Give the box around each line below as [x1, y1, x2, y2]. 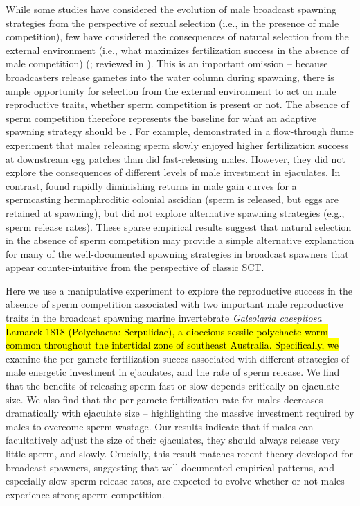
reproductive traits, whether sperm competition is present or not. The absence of [6, 97, 349, 112]
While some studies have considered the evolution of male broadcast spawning [6, 2, 337, 16]
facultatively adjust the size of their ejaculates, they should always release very [6, 433, 340, 447]
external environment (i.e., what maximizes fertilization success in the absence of [6, 42, 349, 57]
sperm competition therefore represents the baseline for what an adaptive [6, 110, 316, 125]
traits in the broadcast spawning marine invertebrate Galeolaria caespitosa [6, 311, 322, 325]
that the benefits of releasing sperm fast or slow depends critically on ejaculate [6, 378, 340, 393]
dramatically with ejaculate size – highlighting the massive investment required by [6, 405, 354, 420]
